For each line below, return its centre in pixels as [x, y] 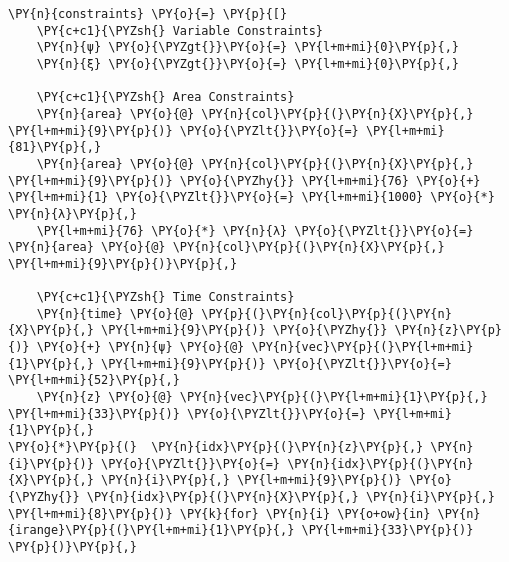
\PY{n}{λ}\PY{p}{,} [72, 213]
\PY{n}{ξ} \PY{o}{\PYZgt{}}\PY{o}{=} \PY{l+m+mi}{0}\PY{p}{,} [248, 63]
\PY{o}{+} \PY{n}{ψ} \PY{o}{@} [140, 347]
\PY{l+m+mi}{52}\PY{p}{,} [94, 380]
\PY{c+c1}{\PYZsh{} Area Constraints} [165, 97]
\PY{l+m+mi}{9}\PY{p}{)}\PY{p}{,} [123, 263]
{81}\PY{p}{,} [55, 147]
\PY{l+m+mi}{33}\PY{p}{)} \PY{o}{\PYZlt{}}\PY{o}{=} [187, 413]
